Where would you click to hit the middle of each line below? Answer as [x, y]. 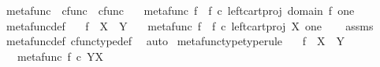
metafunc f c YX [60, 56]
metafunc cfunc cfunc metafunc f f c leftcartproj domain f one [180, 10]
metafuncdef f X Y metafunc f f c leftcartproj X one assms [190, 25]
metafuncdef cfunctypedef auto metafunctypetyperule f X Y [175, 41]
